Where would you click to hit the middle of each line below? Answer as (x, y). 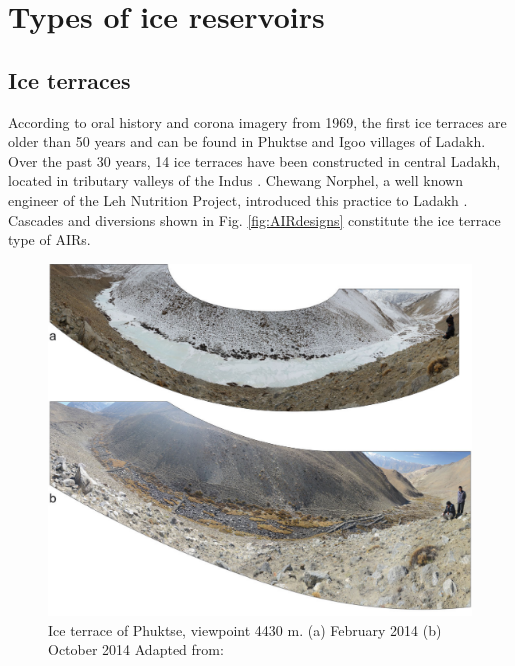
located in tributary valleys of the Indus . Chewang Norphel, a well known (235, 180)
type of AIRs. (49, 239)
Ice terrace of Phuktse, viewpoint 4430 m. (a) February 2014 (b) (245, 629)
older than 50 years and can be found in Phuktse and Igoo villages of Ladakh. (247, 141)
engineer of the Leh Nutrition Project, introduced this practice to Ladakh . (238, 199)
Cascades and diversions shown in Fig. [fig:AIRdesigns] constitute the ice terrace (254, 219)
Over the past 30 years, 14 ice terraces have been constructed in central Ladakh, (254, 160)
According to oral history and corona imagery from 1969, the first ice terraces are (257, 121)
